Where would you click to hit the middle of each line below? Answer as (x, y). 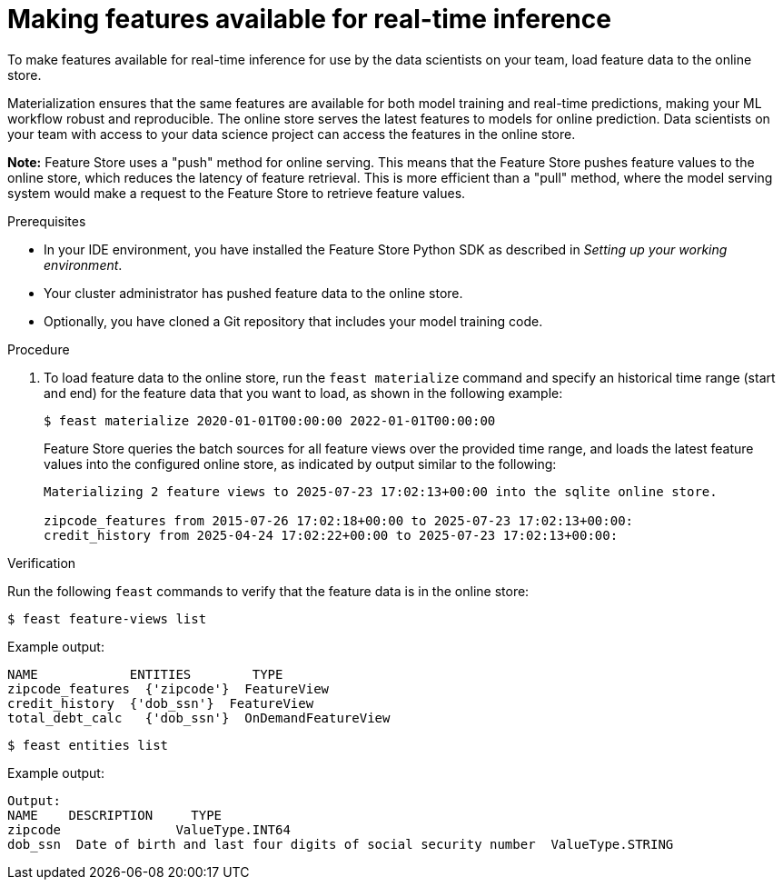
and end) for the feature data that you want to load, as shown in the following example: (303, 393)
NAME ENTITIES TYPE (145, 674)
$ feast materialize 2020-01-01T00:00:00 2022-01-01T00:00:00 (270, 420)
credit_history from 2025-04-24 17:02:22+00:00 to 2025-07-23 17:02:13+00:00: (331, 535)
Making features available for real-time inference (309, 19)
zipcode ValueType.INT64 (149, 829)
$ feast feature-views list (107, 618)
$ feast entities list (88, 745)
